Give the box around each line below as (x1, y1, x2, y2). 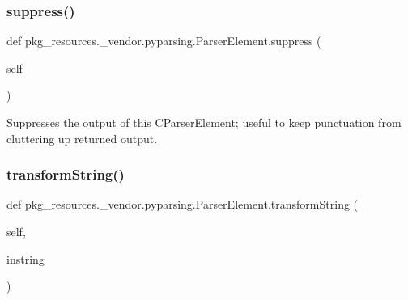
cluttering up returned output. (6, 129, 158, 146)
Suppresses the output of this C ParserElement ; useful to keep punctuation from (6, 114, 402, 130)
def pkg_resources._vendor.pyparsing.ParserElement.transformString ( (6, 196, 359, 213)
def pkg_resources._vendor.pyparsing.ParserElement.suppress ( (6, 32, 321, 49)
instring (6, 250, 45, 267)
